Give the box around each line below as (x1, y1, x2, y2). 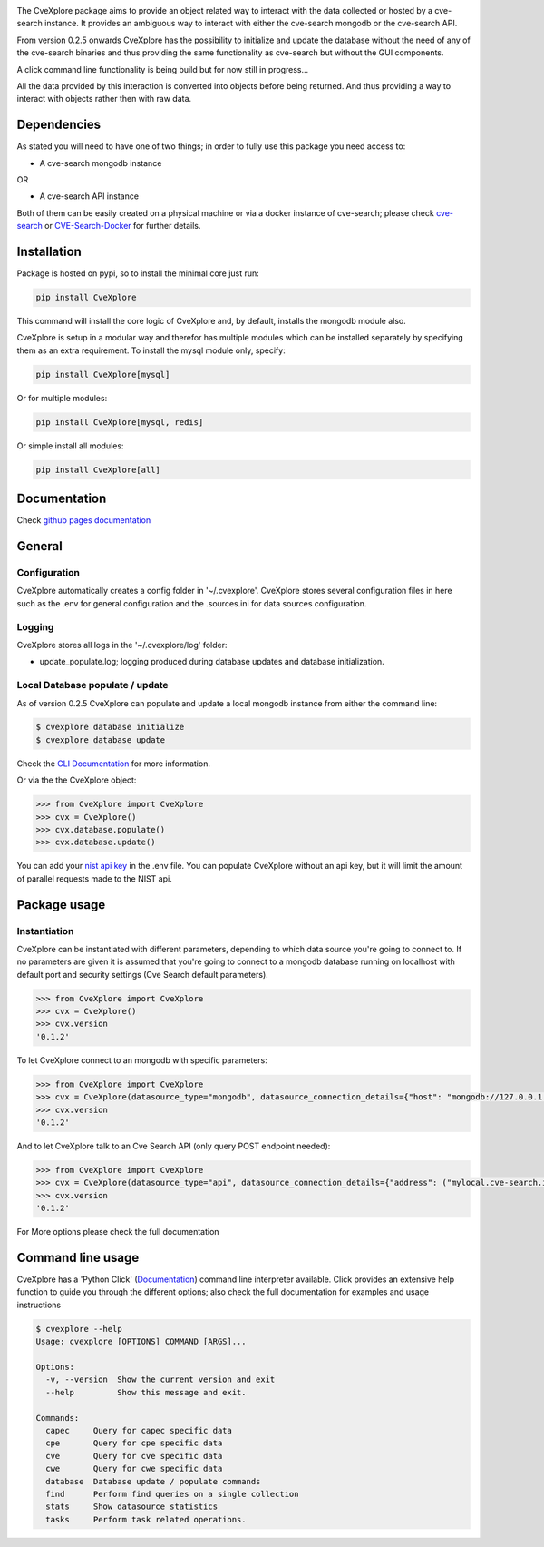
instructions (16, 1299, 62, 1310)
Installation (16, 244, 82, 260)
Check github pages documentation (16, 515, 151, 526)
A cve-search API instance (39, 191, 140, 202)
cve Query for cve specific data (45, 1451, 223, 1461)
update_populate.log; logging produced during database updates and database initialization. (39, 656, 384, 667)
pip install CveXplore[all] (35, 464, 160, 475)
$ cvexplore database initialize (35, 722, 185, 733)
